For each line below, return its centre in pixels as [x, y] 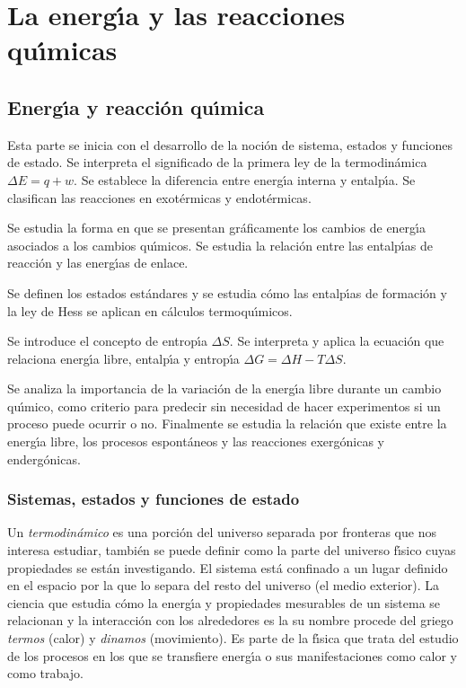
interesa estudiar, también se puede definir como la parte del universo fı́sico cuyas [232, 550]
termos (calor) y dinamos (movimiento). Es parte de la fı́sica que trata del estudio [233, 638]
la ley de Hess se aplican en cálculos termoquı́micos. [150, 310]
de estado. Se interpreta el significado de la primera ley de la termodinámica [217, 162]
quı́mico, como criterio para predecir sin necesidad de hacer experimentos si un [224, 406]
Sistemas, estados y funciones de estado [154, 499]
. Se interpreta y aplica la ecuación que [337, 341]
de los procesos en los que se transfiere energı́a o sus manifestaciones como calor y [232, 655]
